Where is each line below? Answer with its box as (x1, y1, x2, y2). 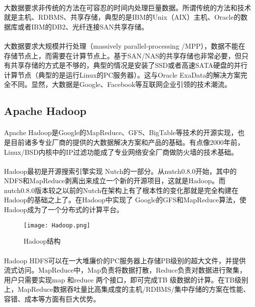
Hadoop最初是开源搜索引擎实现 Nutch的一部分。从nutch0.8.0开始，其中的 (4, 166, 237, 176)
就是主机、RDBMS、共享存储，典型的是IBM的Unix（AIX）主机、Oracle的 (4, 12, 241, 22)
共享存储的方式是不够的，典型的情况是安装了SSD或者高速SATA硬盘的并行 (10, 60, 248, 70)
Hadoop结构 (24, 236, 61, 246)
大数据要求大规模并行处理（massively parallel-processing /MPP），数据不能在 (4, 40, 245, 51)
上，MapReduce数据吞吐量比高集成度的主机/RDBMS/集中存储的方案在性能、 (4, 284, 250, 294)
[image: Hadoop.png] (24, 222, 91, 229)
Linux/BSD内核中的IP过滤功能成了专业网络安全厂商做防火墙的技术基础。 (4, 146, 238, 157)
